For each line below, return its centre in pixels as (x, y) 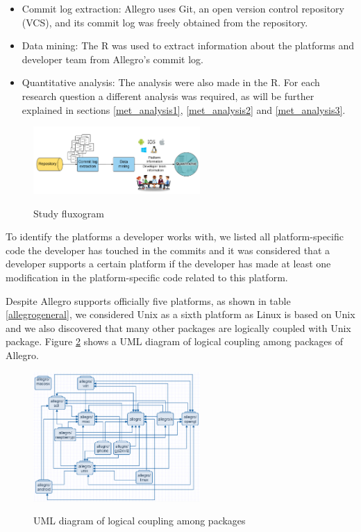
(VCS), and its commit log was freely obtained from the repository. (165, 22)
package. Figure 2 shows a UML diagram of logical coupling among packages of (175, 341)
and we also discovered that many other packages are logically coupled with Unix (178, 327)
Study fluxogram (69, 213)
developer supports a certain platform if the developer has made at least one (168, 264)
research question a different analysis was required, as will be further (168, 95)
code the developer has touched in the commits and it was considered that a (168, 250)
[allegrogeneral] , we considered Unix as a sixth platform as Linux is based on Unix (180, 314)
